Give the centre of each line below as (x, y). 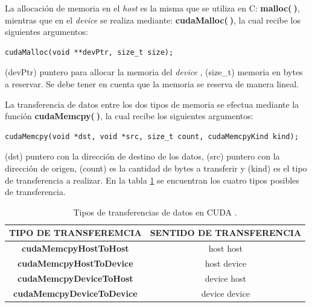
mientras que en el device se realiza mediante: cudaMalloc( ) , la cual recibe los (153, 20)
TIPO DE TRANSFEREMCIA (75, 233)
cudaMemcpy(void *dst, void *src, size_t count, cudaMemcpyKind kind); (152, 136)
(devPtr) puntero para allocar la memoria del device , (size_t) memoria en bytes (154, 72)
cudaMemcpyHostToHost (75, 248)
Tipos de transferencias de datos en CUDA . (155, 212)
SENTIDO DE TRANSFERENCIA (226, 233)
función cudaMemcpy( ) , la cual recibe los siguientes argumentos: (129, 116)
